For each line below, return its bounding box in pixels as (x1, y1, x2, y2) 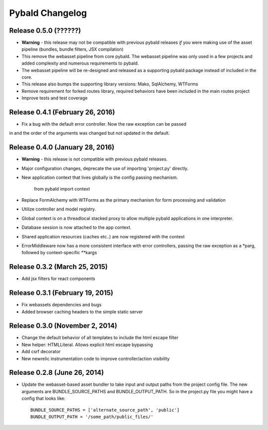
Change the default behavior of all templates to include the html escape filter (21, 335, 179, 341)
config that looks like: (21, 395, 66, 402)
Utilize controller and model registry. (21, 206, 96, 212)
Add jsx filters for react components (21, 276, 95, 282)
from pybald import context (34, 186, 90, 192)
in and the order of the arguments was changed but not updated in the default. (9, 130, 170, 136)
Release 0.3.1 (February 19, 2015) (9, 288, 114, 297)
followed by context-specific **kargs (21, 250, 97, 256)
